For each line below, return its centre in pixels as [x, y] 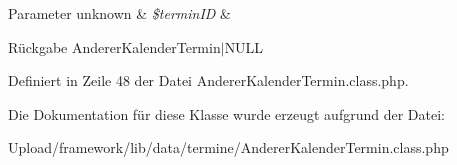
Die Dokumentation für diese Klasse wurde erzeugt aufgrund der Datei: [226, 113]
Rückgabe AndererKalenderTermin [114, 46]
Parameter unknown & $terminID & [119, 13]
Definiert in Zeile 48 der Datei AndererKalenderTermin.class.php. [208, 80]
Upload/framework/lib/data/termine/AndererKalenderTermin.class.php [228, 147]
